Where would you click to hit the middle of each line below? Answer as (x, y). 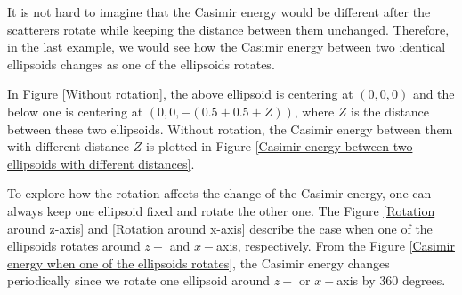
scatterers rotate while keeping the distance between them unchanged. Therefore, (228, 29)
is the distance (390, 111)
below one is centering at (75, 111)
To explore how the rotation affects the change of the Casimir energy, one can (219, 193)
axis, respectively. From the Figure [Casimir (336, 246)
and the (434, 94)
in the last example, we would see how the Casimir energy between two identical (227, 47)
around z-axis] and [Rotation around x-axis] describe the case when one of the (220, 228)
